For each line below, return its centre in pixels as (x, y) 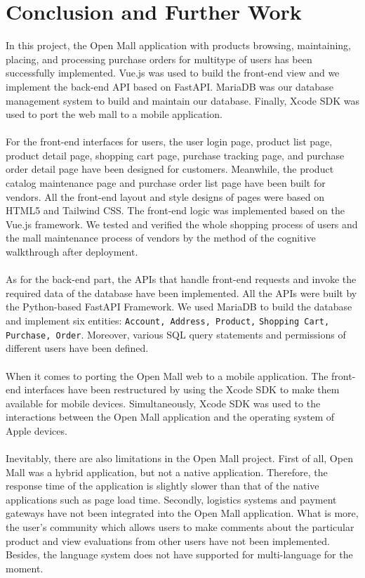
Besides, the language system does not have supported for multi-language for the (179, 554)
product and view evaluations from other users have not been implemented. (168, 540)
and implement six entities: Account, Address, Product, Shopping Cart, (168, 320)
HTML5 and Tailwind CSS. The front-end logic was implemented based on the (175, 210)
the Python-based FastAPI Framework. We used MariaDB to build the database (179, 307)
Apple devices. (36, 430)
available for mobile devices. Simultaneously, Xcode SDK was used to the (163, 403)
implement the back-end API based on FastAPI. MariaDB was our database (170, 86)
